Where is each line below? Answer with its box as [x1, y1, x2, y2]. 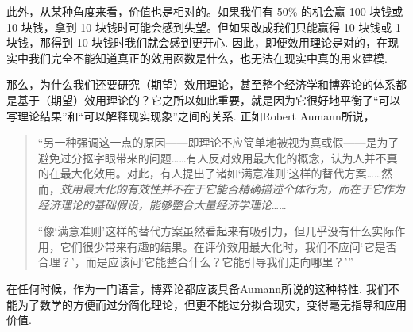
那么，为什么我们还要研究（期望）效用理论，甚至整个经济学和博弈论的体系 [6, 76, 396, 93]
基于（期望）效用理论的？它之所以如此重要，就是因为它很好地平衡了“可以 [17, 91, 401, 108]
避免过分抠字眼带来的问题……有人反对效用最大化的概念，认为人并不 [37, 149, 387, 166]
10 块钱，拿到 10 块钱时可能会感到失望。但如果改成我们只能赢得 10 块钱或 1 [6, 18, 401, 35]
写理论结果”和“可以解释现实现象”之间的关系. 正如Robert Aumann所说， [6, 107, 375, 124]
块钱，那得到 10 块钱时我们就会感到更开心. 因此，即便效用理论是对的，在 [6, 34, 388, 51]
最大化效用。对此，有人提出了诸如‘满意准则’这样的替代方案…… [60, 165, 382, 181]
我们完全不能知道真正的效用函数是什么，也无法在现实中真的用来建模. [28, 49, 388, 66]
